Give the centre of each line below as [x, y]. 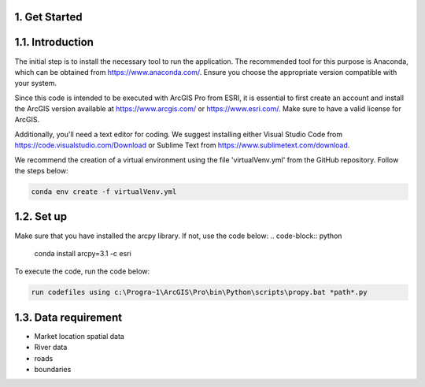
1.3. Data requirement [68, 317]
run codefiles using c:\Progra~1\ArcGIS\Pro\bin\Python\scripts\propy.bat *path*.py [199, 292]
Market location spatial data [79, 336]
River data [51, 348]
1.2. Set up [41, 217]
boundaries [53, 369]
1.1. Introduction [54, 42]
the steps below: [41, 171]
